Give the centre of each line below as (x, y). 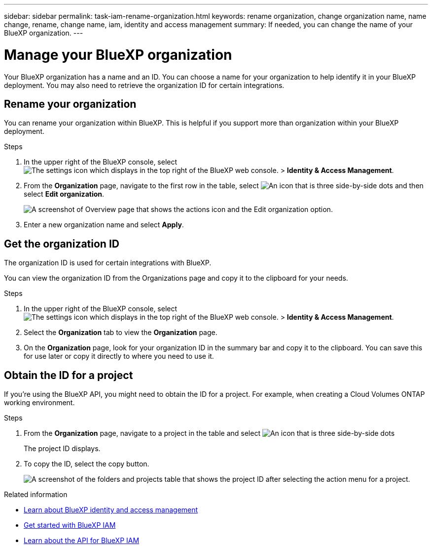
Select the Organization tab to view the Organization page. (121, 333)
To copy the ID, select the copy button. (87, 464)
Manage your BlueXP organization (118, 55)
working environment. (39, 403)
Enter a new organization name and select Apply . (104, 225)
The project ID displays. (62, 449)
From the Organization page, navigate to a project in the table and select (142, 433)
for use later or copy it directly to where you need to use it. (119, 356)
